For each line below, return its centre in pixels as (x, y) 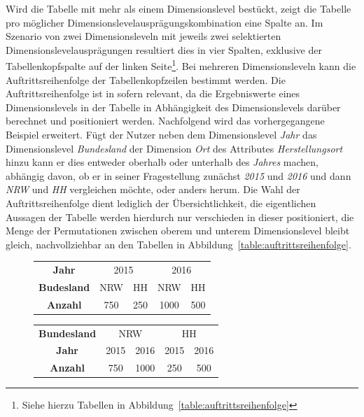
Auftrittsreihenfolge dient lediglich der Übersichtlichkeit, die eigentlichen (161, 203)
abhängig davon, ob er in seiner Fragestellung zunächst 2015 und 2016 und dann (178, 175)
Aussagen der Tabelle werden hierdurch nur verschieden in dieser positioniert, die (180, 217)
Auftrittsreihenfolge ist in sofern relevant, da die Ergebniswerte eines (153, 93)
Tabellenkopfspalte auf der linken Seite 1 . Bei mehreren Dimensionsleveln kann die (181, 65)
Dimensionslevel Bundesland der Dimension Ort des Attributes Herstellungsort (174, 148)
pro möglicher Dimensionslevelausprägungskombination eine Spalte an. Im (164, 22)
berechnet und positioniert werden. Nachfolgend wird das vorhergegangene (165, 121)
